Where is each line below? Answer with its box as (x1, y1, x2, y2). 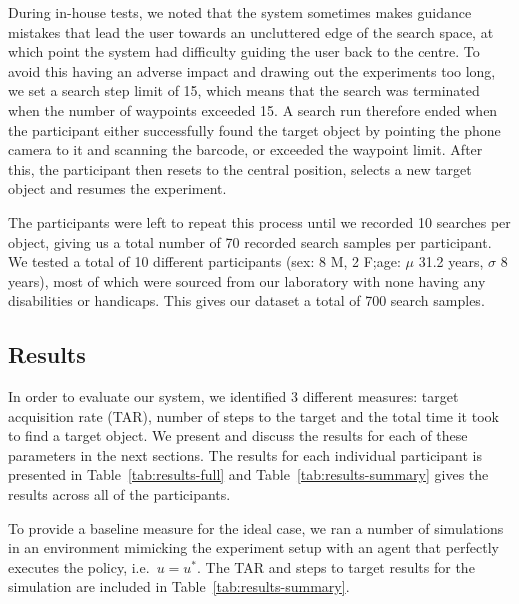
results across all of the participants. (8, 484, 231, 505)
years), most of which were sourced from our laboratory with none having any (8, 270, 486, 291)
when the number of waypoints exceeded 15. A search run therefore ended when (8, 99, 498, 120)
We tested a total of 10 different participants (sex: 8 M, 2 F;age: (8, 251, 401, 272)
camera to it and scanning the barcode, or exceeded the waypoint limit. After (8, 139, 483, 160)
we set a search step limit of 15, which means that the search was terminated (8, 80, 480, 101)
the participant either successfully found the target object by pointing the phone (8, 119, 501, 140)
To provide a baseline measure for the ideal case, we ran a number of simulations (8, 517, 504, 538)
